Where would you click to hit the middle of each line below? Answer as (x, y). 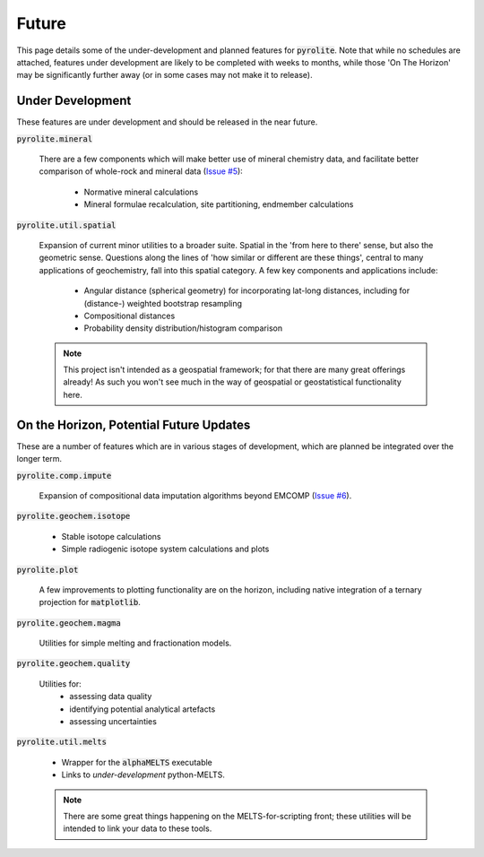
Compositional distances (130, 316)
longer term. (39, 459)
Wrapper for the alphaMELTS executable (137, 762)
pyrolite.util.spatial (66, 225)
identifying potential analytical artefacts (143, 709)
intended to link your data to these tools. (138, 828)
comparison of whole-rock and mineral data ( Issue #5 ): (141, 171)
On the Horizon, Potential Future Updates (134, 424)
